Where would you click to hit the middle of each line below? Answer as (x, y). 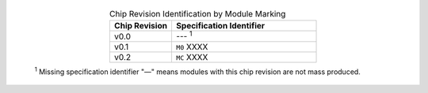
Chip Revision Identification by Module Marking (198, 14)
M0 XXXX (192, 46)
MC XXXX (192, 57)
